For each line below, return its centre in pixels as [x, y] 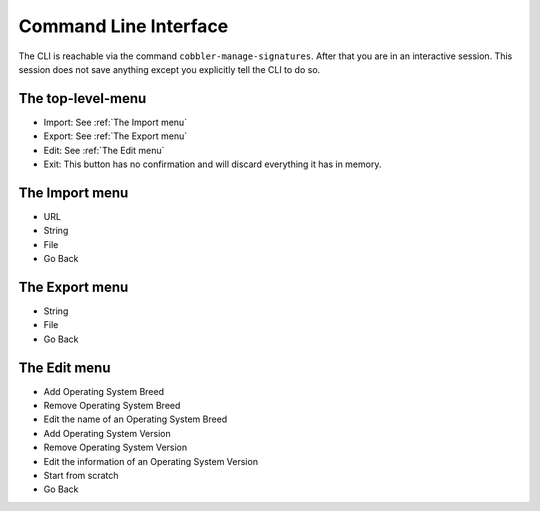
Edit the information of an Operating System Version [151, 461]
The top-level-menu [82, 98]
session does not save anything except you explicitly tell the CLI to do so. [169, 69]
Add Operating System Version [107, 433]
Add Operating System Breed [104, 391]
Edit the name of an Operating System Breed [135, 419]
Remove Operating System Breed [112, 406]
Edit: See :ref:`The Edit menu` [104, 150]
